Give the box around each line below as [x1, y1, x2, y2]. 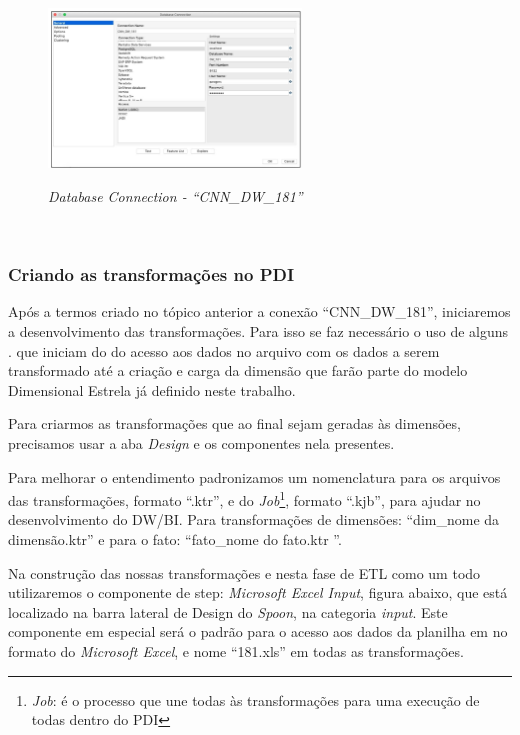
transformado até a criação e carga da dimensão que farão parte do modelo [8, 360, 468, 381]
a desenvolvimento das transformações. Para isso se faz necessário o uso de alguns [8, 321, 509, 342]
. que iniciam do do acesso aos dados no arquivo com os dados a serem [8, 340, 440, 361]
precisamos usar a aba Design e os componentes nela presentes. [8, 433, 395, 454]
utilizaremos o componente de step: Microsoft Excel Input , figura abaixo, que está [8, 582, 508, 603]
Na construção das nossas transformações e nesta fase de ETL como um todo [8, 562, 481, 583]
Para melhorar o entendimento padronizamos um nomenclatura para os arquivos [8, 466, 501, 487]
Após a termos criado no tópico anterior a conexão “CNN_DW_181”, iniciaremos [8, 301, 511, 322]
